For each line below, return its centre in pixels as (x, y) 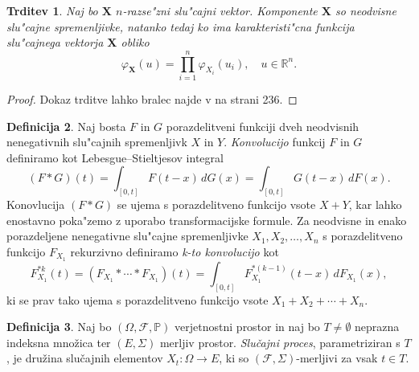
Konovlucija (36, 204)
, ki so (234, 358)
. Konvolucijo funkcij (275, 142)
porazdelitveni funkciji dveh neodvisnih (263, 126)
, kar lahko (375, 204)
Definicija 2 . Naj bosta (66, 126)
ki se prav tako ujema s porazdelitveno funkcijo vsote (138, 299)
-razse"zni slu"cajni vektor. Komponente (220, 10)
